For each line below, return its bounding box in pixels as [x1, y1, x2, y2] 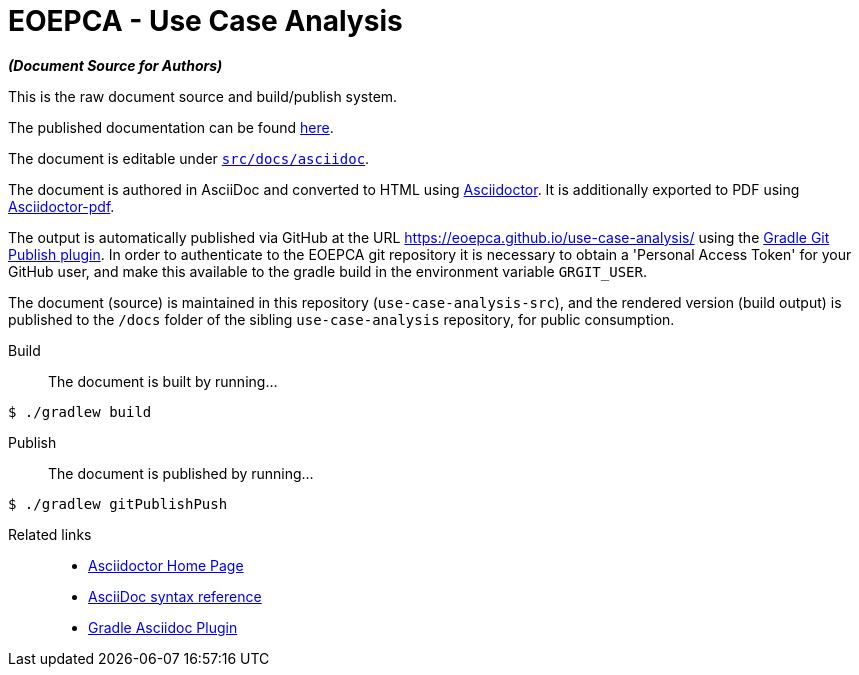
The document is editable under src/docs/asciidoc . [8, 149, 370, 167]
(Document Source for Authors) [8, 56, 223, 74]
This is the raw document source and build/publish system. [8, 87, 398, 105]
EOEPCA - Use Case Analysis [8, 4, 403, 38]
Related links [8, 525, 92, 543]
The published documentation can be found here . [8, 118, 334, 136]
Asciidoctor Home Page [88, 556, 244, 574]
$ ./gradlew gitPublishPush [8, 495, 228, 512]
